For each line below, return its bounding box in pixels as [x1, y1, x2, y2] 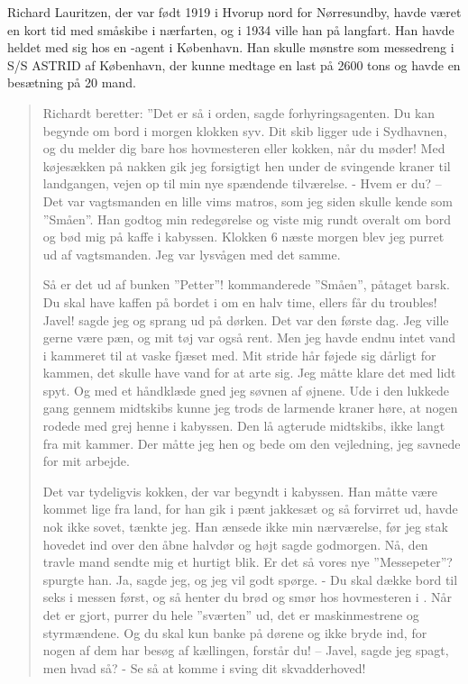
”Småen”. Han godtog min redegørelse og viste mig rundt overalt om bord [42, 209, 452, 228]
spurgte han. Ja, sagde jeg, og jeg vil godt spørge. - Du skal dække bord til [42, 570, 458, 588]
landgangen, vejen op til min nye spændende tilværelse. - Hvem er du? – [42, 174, 442, 193]
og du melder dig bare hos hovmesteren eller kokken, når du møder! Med [42, 139, 445, 158]
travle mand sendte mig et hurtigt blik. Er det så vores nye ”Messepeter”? [42, 552, 453, 571]
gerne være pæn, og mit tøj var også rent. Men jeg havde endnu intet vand [42, 328, 455, 347]
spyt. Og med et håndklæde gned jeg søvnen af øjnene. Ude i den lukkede [42, 380, 449, 399]
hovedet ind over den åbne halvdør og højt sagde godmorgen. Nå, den [42, 534, 428, 553]
